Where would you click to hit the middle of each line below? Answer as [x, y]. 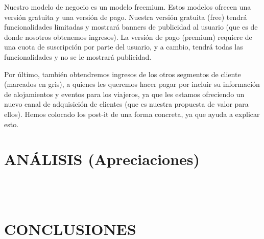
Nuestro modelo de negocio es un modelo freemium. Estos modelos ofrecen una [128, 7]
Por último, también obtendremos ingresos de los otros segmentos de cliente [123, 74]
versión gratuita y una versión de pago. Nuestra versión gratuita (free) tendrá [126, 17]
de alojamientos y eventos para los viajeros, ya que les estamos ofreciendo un [124, 94]
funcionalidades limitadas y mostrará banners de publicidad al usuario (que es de [131, 27]
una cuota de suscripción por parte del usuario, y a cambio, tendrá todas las [124, 47]
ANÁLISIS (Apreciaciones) [102, 159]
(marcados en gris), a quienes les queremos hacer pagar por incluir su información [132, 84]
